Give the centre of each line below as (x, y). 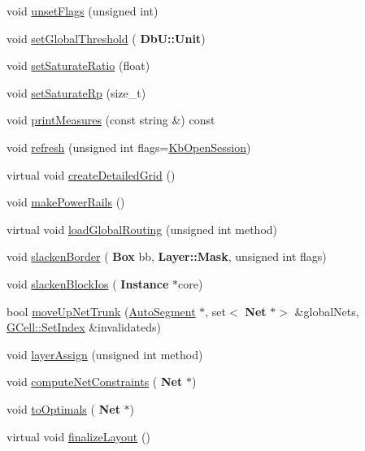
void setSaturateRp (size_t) (76, 92)
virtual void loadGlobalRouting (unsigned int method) (142, 229)
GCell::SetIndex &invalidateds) (84, 327)
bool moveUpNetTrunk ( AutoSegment (101, 311)
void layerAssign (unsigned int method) (105, 354)
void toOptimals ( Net (63, 408)
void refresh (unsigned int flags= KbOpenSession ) (129, 147)
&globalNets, (327, 311)
